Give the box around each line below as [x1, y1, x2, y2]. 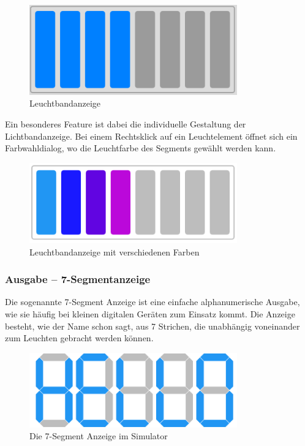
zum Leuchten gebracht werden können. [5, 331, 154, 344]
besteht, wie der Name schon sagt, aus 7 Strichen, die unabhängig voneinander [5, 319, 300, 332]
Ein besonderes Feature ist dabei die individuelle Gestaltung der [5, 117, 246, 130]
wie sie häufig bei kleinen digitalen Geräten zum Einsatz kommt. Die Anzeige [5, 307, 295, 320]
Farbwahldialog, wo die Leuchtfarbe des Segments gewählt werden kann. [5, 142, 276, 154]
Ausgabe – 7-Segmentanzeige [5, 271, 151, 287]
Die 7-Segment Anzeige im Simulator [29, 429, 168, 442]
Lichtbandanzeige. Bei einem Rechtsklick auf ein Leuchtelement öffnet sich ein [5, 129, 298, 142]
